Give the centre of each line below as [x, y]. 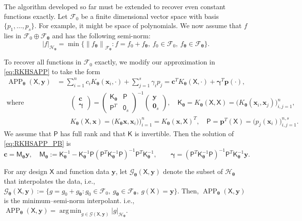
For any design [26, 171]
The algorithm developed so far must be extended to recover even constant [115, 6]
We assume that [28, 134]
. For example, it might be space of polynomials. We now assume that [138, 25]
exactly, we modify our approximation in [155, 62]
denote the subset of [193, 171]
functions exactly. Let [36, 16]
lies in [13, 35]
